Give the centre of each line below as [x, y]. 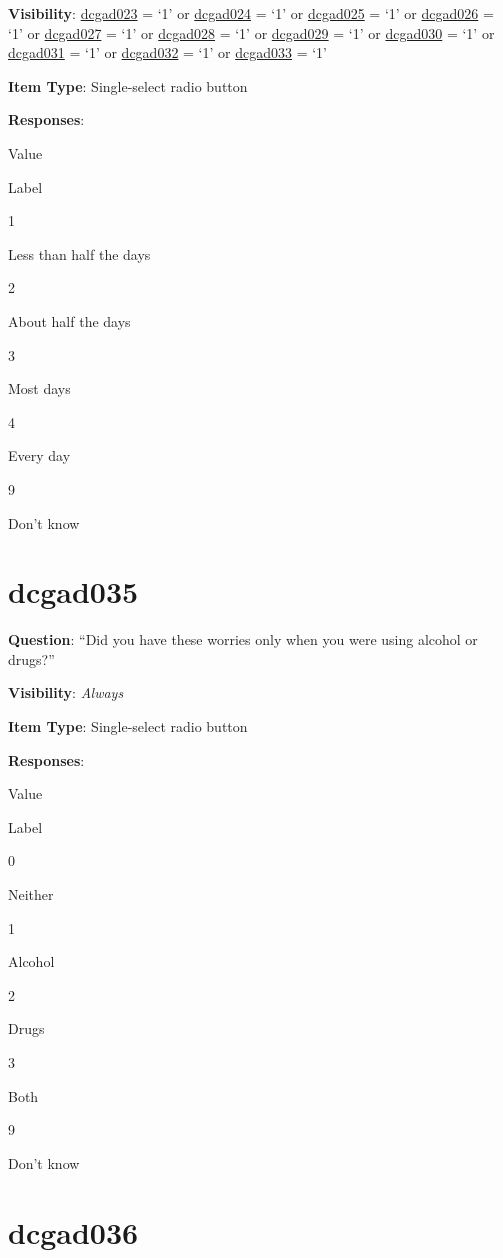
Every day [39, 455]
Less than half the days [79, 253]
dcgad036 [73, 1231]
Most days [39, 388]
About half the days [69, 320]
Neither [31, 893]
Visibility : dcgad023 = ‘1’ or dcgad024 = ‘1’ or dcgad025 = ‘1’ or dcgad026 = [251, 13]
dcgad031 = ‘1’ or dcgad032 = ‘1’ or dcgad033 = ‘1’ [168, 52]
